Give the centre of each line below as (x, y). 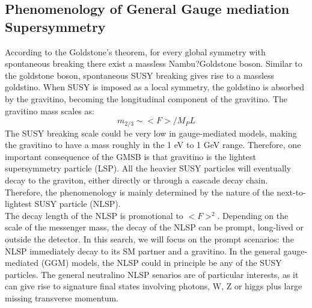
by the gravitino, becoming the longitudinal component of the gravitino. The (146, 98)
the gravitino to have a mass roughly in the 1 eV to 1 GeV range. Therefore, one (153, 145)
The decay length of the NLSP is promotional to (94, 215)
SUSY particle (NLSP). (78, 204)
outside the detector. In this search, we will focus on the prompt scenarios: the (149, 239)
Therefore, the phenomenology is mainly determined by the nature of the (139, 192)
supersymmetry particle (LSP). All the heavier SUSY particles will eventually (148, 168)
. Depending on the (253, 215)
